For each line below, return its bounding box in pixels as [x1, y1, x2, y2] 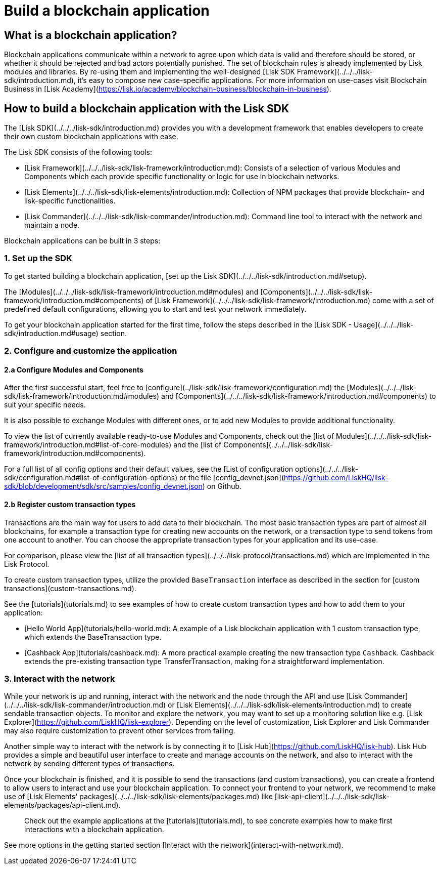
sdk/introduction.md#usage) [4, 328, 99, 338]
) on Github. [202, 482, 242, 491]
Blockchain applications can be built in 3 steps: [4, 236, 161, 245]
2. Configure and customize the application [4, 346, 177, 356]
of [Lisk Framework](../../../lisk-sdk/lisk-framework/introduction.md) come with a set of [145, 296, 434, 305]
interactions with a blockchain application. [24, 825, 164, 834]
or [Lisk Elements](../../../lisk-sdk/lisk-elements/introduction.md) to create [168, 700, 412, 710]
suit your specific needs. [4, 400, 86, 409]
